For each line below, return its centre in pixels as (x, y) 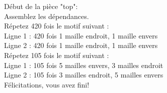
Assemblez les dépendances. (47, 16)
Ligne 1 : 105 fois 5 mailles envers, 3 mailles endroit (84, 65)
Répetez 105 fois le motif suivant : (57, 55)
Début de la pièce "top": (41, 6)
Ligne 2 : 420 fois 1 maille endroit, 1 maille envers (81, 45)
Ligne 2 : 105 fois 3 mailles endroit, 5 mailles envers (84, 75)
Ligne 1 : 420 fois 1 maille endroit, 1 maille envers (81, 35)
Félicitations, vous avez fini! (47, 84)
